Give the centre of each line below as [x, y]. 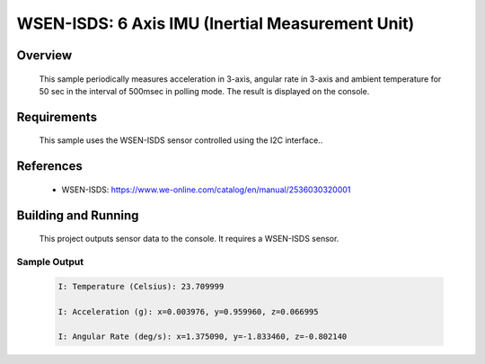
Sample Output [50, 262]
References [49, 166]
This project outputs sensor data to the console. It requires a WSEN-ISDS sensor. [189, 239]
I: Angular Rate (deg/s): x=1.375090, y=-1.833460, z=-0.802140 [203, 337]
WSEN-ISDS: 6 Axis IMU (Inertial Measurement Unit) [216, 23]
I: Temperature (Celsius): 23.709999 [141, 286]
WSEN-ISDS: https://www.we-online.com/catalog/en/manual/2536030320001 [206, 190]
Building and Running [78, 215]
